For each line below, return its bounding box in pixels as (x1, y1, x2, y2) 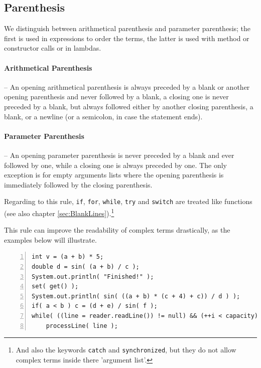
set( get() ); (32, 283, 79, 290)
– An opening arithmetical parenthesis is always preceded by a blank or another (4, 81, 250, 92)
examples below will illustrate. (4, 234, 97, 245)
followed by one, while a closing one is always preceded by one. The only (4, 159, 227, 170)
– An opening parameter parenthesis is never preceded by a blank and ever (4, 149, 234, 160)
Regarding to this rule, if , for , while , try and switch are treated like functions (4, 196, 252, 207)
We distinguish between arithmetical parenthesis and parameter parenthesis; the (4, 23, 251, 34)
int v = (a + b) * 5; (32, 253, 104, 261)
